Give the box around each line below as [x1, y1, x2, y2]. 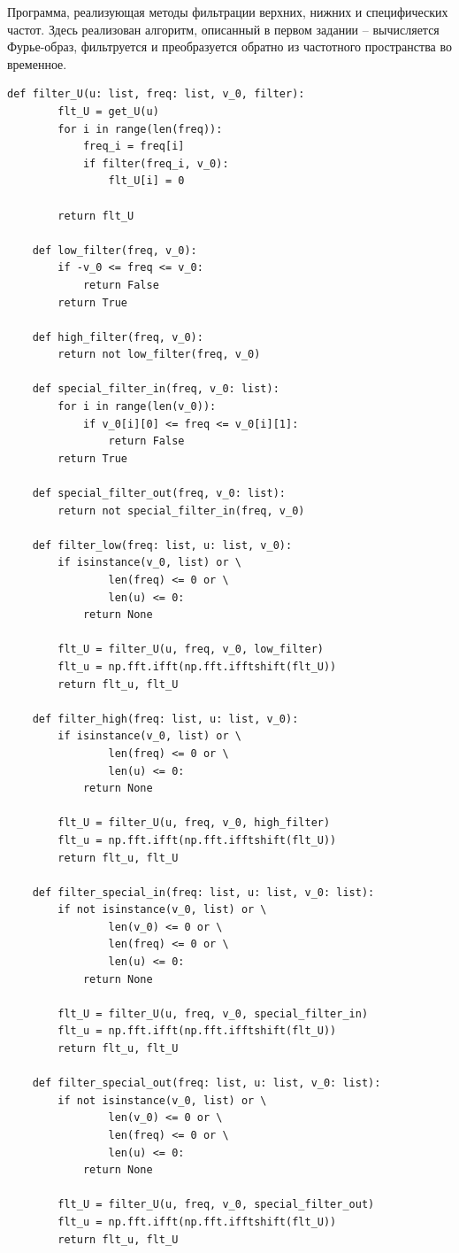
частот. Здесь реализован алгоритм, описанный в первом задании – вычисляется [7, 19, 440, 38]
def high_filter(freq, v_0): [32, 330, 203, 344]
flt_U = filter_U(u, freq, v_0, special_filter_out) [57, 1198, 375, 1211]
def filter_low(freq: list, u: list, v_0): [32, 538, 293, 552]
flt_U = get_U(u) [57, 104, 159, 118]
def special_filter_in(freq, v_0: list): [32, 383, 279, 396]
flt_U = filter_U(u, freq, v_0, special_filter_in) [57, 1007, 369, 1020]
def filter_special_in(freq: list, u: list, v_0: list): [32, 886, 375, 899]
